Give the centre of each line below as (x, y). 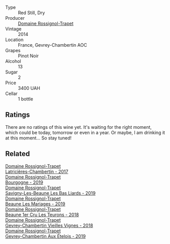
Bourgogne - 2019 (24, 182)
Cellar (11, 94)
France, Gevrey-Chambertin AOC (53, 45)
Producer (15, 18)
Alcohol (13, 61)
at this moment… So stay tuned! (39, 138)
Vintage (13, 29)
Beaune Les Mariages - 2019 (35, 204)
